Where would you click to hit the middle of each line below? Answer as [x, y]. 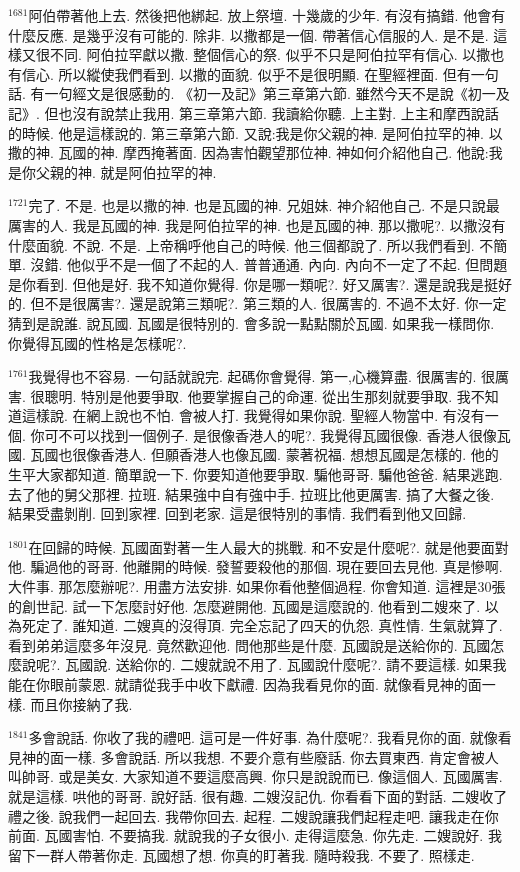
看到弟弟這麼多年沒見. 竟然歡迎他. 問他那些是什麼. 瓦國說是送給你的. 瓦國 [249, 644]
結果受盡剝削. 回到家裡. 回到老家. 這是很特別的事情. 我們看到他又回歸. [237, 513]
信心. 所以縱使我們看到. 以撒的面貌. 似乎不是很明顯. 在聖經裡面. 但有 [246, 73]
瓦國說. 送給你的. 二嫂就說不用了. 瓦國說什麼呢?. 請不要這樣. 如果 [279, 664]
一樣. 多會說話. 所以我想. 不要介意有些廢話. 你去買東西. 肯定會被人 [281, 756]
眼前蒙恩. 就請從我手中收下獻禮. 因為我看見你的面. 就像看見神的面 [265, 684]
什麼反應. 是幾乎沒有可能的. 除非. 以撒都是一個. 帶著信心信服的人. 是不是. [248, 34]
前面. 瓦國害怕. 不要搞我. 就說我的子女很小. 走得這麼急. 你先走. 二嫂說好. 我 [255, 835]
